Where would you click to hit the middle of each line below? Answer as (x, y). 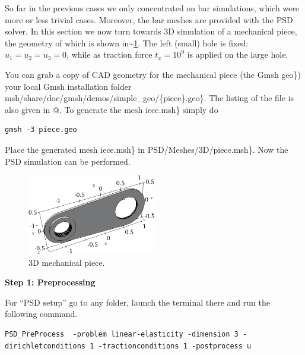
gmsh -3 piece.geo (41, 130)
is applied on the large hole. (238, 54)
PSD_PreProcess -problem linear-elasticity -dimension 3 (122, 334)
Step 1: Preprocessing (50, 282)
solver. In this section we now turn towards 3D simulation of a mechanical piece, (151, 31)
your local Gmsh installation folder (68, 86)
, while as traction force (109, 54)
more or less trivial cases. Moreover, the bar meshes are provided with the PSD (149, 19)
